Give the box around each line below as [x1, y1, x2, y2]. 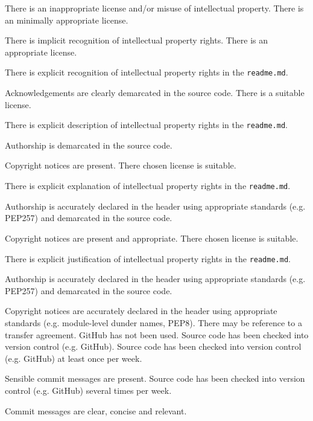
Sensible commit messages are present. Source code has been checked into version [5, 372, 305, 385]
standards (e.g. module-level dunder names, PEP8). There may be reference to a [5, 316, 302, 329]
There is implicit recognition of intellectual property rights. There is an [5, 34, 268, 47]
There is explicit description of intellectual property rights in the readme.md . [5, 118, 288, 131]
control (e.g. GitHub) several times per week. [5, 384, 172, 396]
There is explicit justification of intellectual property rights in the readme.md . [5, 252, 291, 265]
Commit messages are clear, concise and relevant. [5, 404, 187, 417]
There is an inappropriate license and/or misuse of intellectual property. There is [5, 2, 304, 14]
